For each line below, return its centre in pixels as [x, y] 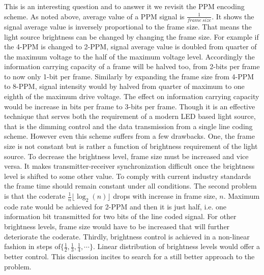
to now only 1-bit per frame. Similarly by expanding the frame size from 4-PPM [129, 76]
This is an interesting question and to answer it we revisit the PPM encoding [124, 6]
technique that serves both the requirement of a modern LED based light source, [130, 116]
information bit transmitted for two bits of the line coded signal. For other [120, 216]
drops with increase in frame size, [165, 196]
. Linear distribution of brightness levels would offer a [177, 246]
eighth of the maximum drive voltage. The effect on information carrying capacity [132, 96]
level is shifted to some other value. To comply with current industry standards [128, 176]
